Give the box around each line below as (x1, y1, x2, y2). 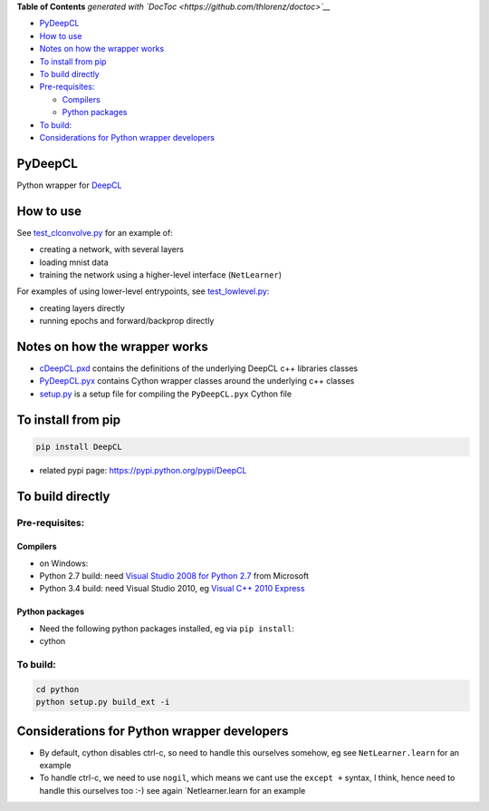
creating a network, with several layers (39, 244, 185, 255)
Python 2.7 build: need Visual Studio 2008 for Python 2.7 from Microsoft (39, 571, 310, 581)
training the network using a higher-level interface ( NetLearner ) (39, 269, 283, 280)
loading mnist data (39, 257, 109, 268)
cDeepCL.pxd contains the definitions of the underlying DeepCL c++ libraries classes (39, 363, 358, 374)
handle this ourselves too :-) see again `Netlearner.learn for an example (39, 785, 306, 796)
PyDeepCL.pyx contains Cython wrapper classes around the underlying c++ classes (39, 376, 355, 386)
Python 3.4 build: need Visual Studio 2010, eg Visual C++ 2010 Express (39, 583, 305, 594)
